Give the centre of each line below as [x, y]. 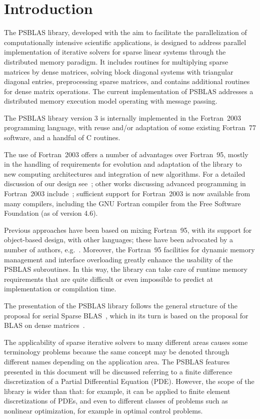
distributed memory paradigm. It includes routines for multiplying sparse [116, 61]
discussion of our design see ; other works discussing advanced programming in [125, 183]
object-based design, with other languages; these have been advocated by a [119, 240]
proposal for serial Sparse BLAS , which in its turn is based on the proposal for [126, 315]
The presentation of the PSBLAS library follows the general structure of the [121, 305]
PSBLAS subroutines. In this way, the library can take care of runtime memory [126, 269]
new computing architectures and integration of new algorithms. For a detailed [125, 173]
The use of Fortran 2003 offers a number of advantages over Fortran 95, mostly [126, 154]
